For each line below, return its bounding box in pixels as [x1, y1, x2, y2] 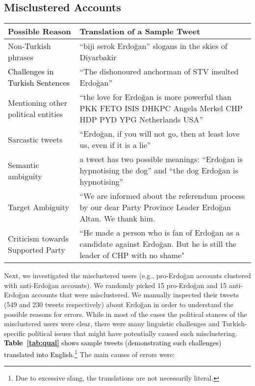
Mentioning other [8, 96, 67, 108]
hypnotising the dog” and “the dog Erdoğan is [79, 165, 238, 176]
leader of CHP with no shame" [79, 249, 184, 261]
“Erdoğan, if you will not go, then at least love [79, 128, 240, 140]
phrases [8, 51, 33, 63]
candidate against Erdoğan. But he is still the [79, 238, 236, 250]
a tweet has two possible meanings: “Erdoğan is [79, 153, 243, 165]
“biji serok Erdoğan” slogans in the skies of [79, 40, 228, 52]
